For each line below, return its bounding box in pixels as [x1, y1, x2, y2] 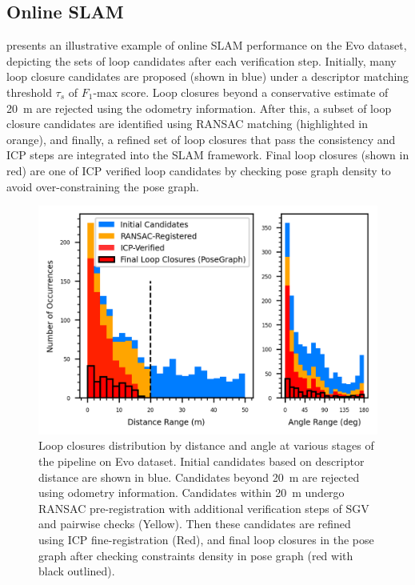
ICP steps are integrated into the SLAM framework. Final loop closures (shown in [6, 146, 409, 163]
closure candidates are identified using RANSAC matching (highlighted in [6, 115, 369, 132]
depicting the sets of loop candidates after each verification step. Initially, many [6, 52, 397, 69]
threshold [6, 83, 52, 100]
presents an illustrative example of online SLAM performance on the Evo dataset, [6, 37, 407, 54]
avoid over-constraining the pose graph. [6, 178, 200, 194]
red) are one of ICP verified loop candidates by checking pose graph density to [6, 162, 391, 178]
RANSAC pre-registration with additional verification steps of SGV [38, 499, 369, 516]
